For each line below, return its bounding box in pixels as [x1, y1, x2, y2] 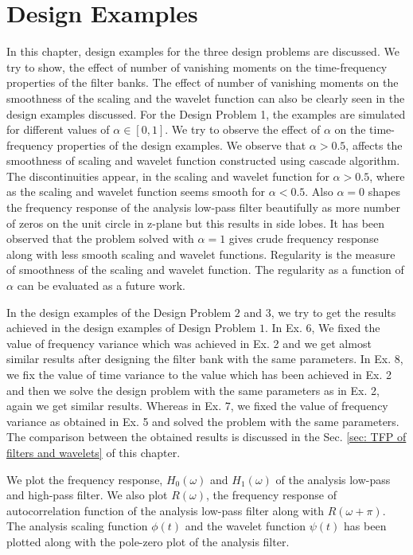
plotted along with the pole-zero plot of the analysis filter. [6, 533, 290, 549]
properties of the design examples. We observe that [56, 136, 306, 153]
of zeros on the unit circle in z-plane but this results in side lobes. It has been [6, 214, 385, 231]
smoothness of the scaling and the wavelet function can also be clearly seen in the [6, 89, 405, 106]
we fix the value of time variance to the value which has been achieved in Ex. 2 [6, 366, 392, 382]
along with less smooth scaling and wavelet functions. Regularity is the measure [6, 245, 395, 262]
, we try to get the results [271, 303, 396, 320]
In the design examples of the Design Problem [6, 303, 232, 320]
